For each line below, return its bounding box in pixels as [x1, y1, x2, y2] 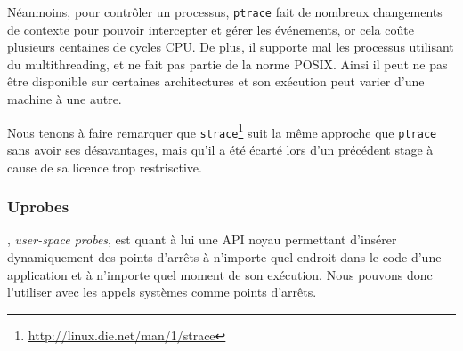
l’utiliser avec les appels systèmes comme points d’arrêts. [7, 283, 317, 301]
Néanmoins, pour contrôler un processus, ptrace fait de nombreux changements [7, 3, 443, 20]
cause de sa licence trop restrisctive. [7, 157, 202, 176]
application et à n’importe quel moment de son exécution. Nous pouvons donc [7, 265, 433, 283]
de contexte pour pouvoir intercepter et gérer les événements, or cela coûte [7, 20, 414, 38]
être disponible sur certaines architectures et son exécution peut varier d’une [7, 72, 425, 91]
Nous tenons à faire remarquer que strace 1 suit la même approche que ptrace [7, 120, 437, 141]
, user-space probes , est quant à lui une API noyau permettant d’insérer [7, 230, 397, 249]
